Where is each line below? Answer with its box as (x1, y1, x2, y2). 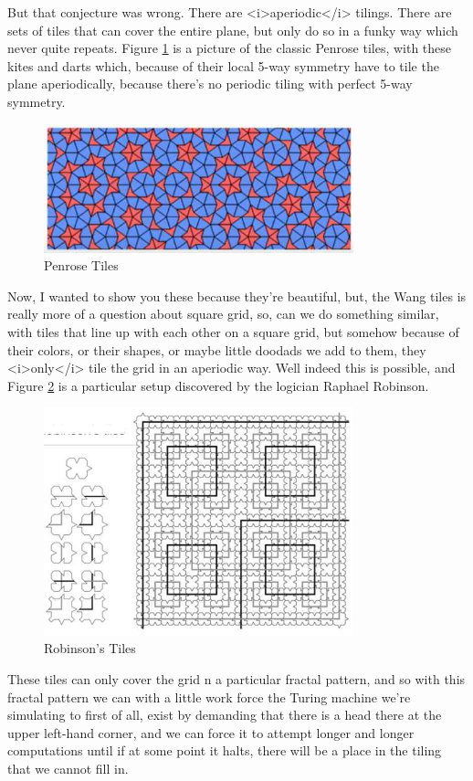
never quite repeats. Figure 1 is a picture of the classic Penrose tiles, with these (7, 38, 452, 58)
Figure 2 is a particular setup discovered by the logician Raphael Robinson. (7, 375, 429, 395)
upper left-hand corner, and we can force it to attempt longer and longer (7, 723, 415, 742)
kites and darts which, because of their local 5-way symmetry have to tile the (7, 56, 439, 75)
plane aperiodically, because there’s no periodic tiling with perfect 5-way (7, 74, 413, 93)
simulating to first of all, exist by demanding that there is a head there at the (7, 705, 442, 724)
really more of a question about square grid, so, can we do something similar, (7, 304, 439, 323)
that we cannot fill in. (7, 759, 129, 777)
